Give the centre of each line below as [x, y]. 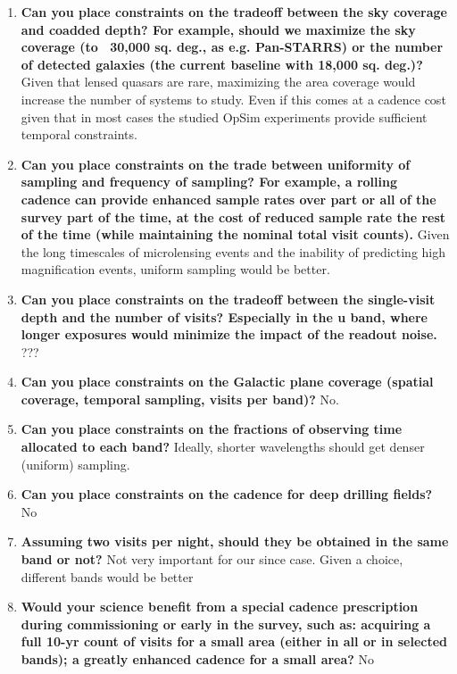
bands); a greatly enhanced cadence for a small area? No [198, 659]
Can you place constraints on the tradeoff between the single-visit [228, 299]
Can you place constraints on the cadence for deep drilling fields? [227, 494]
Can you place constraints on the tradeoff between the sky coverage [234, 12]
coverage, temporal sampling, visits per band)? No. [180, 399]
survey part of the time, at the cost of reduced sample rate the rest [233, 216]
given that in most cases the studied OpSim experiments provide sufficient [224, 116]
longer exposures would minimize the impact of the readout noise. [229, 334]
